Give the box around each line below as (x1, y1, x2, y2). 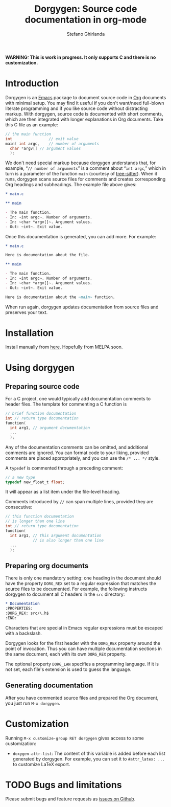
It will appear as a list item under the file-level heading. (5, 489, 120, 495)
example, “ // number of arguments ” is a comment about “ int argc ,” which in (5, 165, 166, 171)
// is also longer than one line (32, 537, 104, 543)
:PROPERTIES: (5, 606, 33, 611)
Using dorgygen (5, 362, 75, 373)
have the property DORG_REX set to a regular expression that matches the (5, 580, 157, 587)
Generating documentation (5, 681, 93, 690)
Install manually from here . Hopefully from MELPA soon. (5, 344, 123, 350)
